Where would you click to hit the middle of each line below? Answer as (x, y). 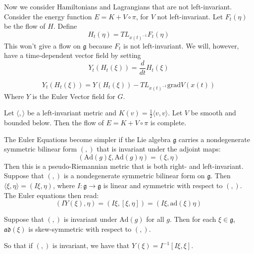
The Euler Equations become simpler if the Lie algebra (87, 139)
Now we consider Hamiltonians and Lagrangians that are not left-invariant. (118, 6)
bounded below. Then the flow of (54, 122)
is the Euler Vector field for (74, 96)
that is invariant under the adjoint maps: (159, 149)
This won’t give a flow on (42, 45)
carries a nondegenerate (214, 139)
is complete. (168, 122)
